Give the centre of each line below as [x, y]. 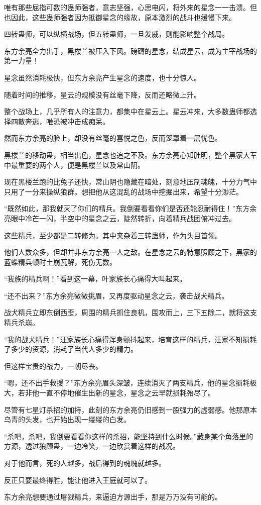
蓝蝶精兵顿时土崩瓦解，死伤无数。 [60, 262]
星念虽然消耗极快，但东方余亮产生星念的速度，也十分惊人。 [102, 77]
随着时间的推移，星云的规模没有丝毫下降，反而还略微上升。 [102, 94]
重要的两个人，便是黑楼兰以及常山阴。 [81, 165]
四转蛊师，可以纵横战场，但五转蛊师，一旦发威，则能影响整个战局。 [116, 34]
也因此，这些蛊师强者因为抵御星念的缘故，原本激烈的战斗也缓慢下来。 [120, 17]
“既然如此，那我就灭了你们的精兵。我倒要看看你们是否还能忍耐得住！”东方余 [130, 208]
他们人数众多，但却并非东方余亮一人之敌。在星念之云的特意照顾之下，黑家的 [130, 252]
